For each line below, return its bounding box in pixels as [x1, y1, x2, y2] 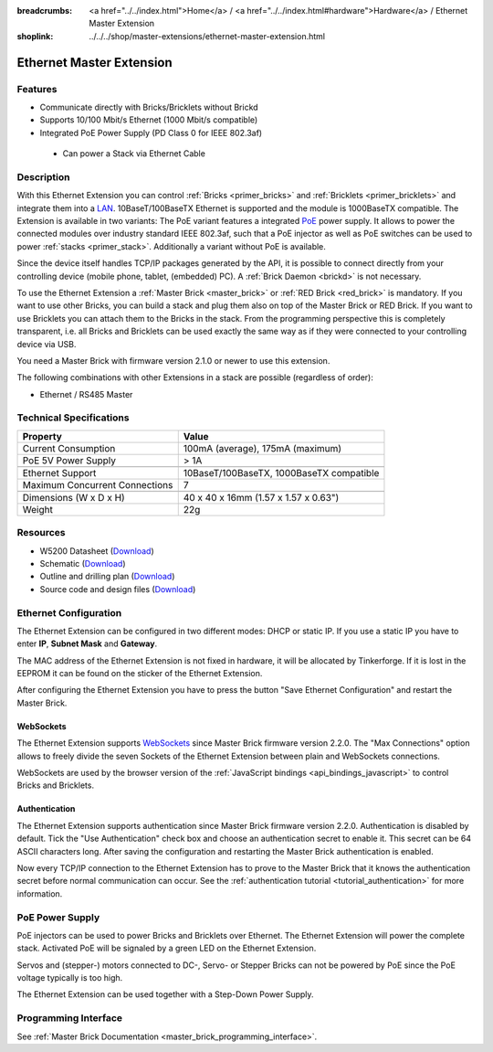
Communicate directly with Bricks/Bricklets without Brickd [39, 101, 259, 112]
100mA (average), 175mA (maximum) [183, 441, 342, 454]
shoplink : [16, 30, 54, 41]
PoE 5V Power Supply [22, 453, 116, 466]
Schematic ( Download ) [39, 558, 127, 569]
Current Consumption [22, 441, 116, 454]
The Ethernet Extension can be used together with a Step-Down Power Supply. [16, 989, 314, 1000]
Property [22, 430, 63, 442]
